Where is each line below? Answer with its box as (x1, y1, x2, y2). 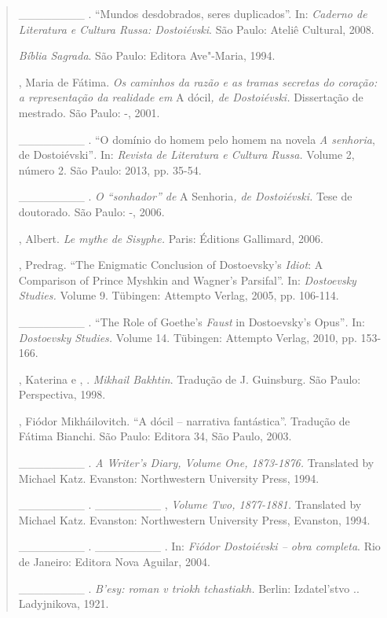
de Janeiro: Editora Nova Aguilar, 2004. (18, 554, 210, 570)
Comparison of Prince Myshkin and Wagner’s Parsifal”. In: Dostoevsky (18, 271, 356, 288)
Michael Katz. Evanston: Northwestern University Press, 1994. (18, 469, 319, 486)
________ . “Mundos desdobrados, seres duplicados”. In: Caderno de (18, 6, 367, 21)
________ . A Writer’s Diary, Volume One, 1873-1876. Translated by (18, 454, 374, 471)
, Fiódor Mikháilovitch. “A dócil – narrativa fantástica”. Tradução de (18, 412, 350, 429)
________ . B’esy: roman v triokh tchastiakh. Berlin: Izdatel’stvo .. (18, 579, 360, 596)
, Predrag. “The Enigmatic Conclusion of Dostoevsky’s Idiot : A (18, 256, 323, 273)
